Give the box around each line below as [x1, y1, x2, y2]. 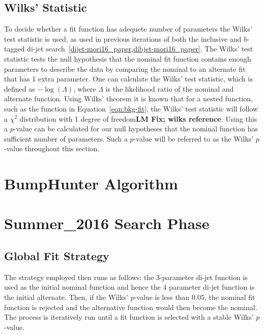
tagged [4, 43, 25, 54]
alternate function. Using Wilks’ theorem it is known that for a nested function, [4, 93, 253, 104]
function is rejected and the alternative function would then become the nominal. [4, 301, 257, 312]
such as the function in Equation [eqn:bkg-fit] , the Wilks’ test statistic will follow [4, 103, 258, 114]
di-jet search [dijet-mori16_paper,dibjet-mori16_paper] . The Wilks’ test [27, 43, 253, 54]
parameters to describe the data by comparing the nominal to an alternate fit [4, 63, 246, 74]
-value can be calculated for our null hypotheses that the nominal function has [13, 123, 258, 134]
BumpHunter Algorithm [4, 173, 178, 194]
